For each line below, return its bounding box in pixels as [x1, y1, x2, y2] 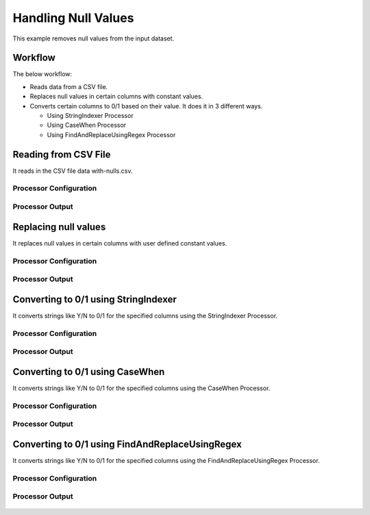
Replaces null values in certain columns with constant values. [29, 93, 203, 101]
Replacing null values [12, 221, 106, 232]
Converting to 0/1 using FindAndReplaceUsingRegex [12, 438, 243, 450]
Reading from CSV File [12, 148, 111, 160]
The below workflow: [12, 70, 73, 78]
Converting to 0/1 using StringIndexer [12, 294, 177, 305]
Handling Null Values [12, 10, 134, 25]
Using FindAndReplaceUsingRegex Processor [47, 130, 176, 139]
